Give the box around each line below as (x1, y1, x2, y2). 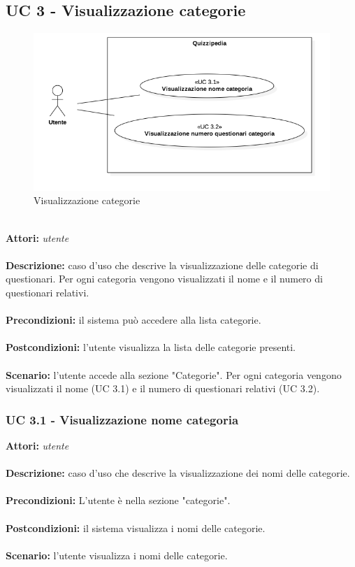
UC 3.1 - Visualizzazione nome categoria (6, 410, 239, 428)
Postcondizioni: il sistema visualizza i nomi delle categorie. (6, 520, 266, 535)
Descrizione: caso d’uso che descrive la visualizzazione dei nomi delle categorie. (6, 466, 350, 480)
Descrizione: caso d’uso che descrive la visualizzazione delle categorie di (6, 257, 319, 272)
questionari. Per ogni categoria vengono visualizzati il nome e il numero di (6, 271, 323, 286)
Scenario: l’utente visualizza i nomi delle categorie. (6, 547, 228, 562)
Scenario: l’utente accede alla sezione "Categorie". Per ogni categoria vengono (6, 367, 342, 382)
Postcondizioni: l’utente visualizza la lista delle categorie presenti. (6, 340, 296, 354)
